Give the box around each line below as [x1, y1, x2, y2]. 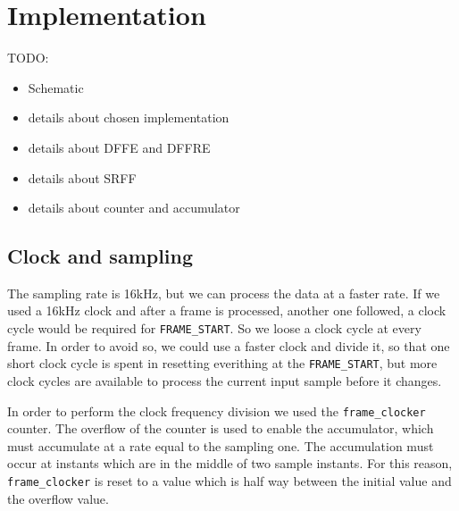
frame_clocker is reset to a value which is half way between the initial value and [7, 472, 452, 490]
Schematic [28, 78, 84, 96]
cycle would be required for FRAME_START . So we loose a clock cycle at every [7, 319, 421, 338]
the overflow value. [7, 489, 109, 507]
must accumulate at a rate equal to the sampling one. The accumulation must [7, 436, 434, 455]
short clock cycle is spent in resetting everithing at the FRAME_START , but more [7, 354, 438, 373]
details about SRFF [28, 168, 137, 187]
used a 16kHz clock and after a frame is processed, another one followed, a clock [7, 301, 446, 320]
